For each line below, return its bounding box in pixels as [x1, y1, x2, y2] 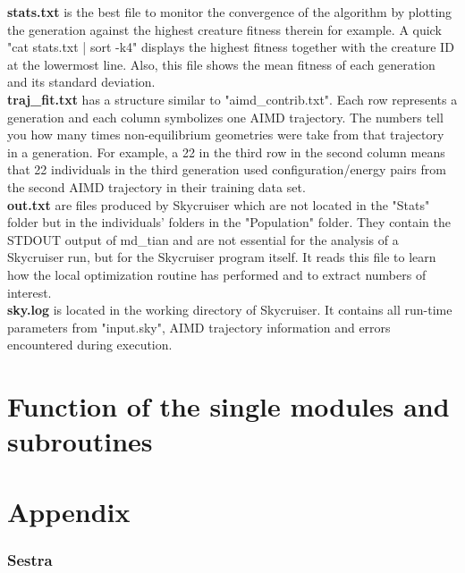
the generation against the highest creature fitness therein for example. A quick [7, 20, 442, 38]
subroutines [7, 423, 153, 459]
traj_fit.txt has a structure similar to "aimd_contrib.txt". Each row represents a [7, 89, 458, 108]
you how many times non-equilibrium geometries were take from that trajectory [7, 125, 444, 144]
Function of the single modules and [7, 388, 450, 425]
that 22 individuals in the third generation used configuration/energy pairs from [7, 160, 446, 179]
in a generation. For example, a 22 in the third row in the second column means [7, 142, 445, 161]
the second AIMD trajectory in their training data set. [7, 177, 306, 196]
